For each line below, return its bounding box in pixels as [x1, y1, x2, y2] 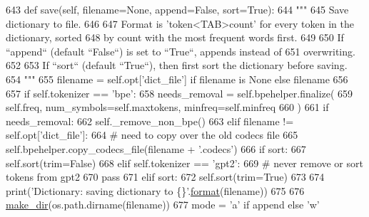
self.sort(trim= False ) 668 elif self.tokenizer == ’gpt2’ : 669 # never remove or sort [6, 155, 363, 170]
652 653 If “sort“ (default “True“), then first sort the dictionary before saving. [6, 58, 348, 73]
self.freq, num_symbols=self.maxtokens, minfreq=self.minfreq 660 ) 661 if [6, 100, 329, 115]
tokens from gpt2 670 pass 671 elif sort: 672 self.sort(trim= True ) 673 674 [6, 169, 325, 184]
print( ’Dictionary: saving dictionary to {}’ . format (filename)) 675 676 [6, 183, 305, 198]
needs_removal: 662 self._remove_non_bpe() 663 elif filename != [6, 113, 294, 128]
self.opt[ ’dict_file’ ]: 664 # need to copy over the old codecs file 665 [6, 127, 298, 142]
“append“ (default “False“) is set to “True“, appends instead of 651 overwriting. [6, 43, 355, 58]
